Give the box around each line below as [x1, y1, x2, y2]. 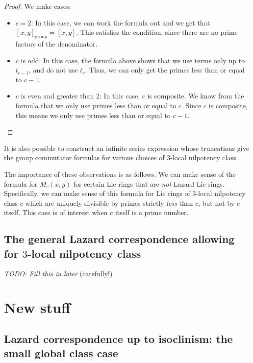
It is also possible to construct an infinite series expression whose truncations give [4, 143, 249, 153]
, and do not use [28, 65, 78, 75]
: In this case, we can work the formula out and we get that [31, 17, 210, 27]
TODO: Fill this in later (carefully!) [4, 268, 113, 279]
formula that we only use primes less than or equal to [15, 100, 177, 110]
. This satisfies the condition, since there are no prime [76, 27, 238, 37]
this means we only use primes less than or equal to [15, 110, 171, 120]
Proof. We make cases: [4, 1, 71, 11]
